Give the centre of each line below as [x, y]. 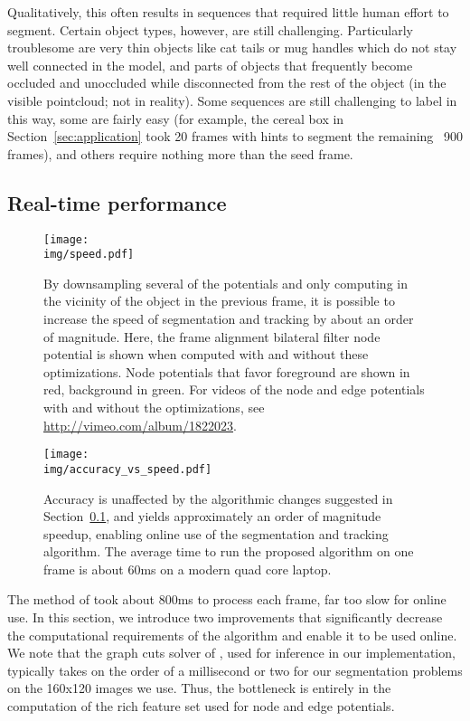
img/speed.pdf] [89, 255]
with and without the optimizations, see [154, 408]
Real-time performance [117, 202]
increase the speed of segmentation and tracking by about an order [229, 319]
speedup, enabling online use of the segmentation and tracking [216, 533]
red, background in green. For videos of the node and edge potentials [234, 389]
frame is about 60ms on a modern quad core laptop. [188, 569]
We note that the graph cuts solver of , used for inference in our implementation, [231, 653]
